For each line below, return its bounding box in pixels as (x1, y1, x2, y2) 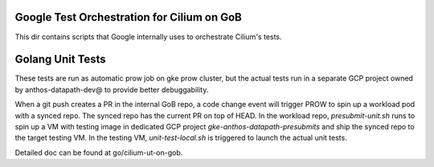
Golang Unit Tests (14, 53, 106, 66)
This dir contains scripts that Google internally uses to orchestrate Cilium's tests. (14, 32, 282, 42)
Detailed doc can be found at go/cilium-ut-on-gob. (14, 148, 183, 157)
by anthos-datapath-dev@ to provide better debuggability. (14, 85, 209, 94)
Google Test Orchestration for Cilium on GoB (14, 10, 243, 24)
